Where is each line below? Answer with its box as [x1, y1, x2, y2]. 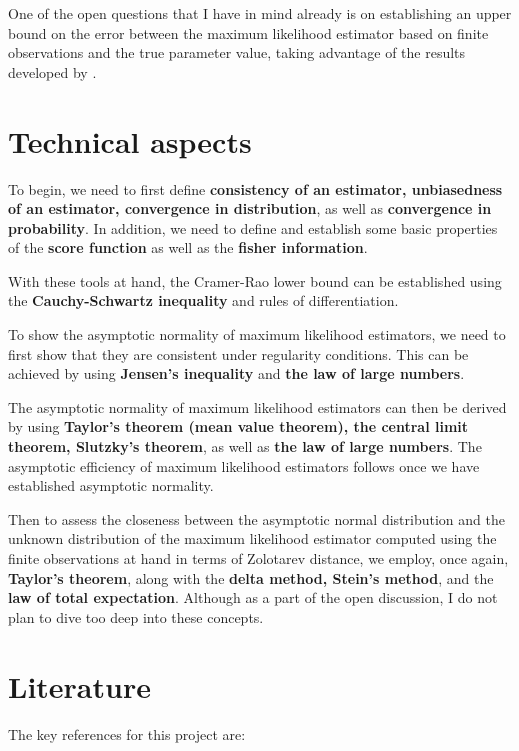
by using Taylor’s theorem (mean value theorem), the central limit [8, 416, 469, 437]
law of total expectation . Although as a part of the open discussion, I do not [8, 587, 498, 608]
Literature [8, 665, 151, 706]
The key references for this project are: [8, 723, 246, 744]
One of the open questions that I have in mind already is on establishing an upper [8, 3, 512, 23]
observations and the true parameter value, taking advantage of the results [8, 42, 466, 63]
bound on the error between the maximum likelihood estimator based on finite [8, 22, 489, 43]
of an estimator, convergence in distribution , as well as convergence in [8, 198, 492, 219]
